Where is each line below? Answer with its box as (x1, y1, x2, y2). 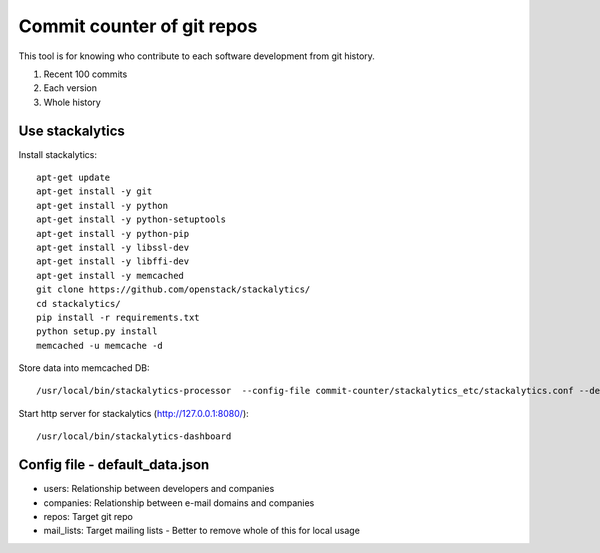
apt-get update (36, 172, 111, 184)
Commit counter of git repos (18, 15, 258, 37)
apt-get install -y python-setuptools (36, 214, 227, 225)
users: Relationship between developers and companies (43, 483, 275, 495)
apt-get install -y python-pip (36, 228, 190, 239)
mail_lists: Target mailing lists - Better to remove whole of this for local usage (43, 525, 360, 537)
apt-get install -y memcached (36, 270, 185, 281)
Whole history (43, 96, 102, 108)
